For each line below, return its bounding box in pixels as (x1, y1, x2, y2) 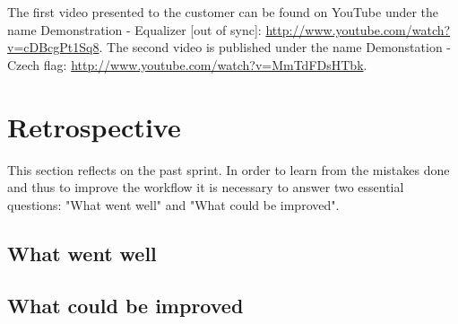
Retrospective (7, 108, 181, 144)
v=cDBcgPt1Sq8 (7, 38, 99, 57)
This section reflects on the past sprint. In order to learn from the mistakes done (7, 160, 450, 179)
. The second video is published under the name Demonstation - (99, 38, 452, 57)
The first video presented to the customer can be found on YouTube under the (7, 3, 439, 21)
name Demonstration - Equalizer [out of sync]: (7, 20, 262, 39)
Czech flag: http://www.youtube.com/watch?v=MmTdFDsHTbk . (7, 55, 367, 74)
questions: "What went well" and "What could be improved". (7, 195, 340, 214)
